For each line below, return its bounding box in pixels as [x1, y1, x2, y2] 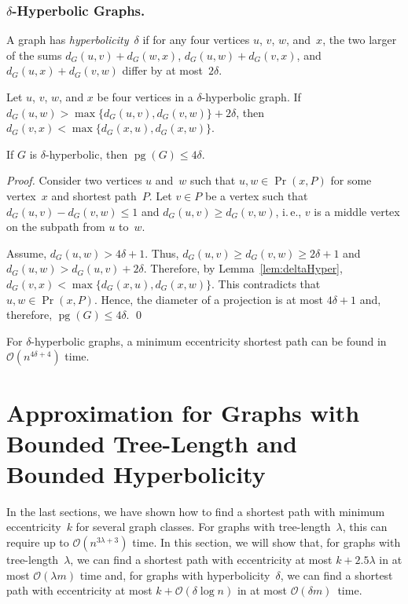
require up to [6, 534, 69, 550]
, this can [342, 518, 388, 535]
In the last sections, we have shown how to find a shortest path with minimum [6, 503, 385, 519]
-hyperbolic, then [45, 145, 128, 162]
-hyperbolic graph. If [201, 89, 301, 104]
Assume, [6, 244, 47, 261]
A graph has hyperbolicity [6, 31, 129, 48]
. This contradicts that [211, 275, 321, 291]
